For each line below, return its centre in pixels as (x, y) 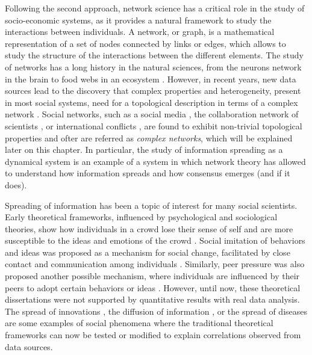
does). (16, 184)
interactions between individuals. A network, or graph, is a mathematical (140, 32)
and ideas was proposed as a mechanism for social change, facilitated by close (148, 252)
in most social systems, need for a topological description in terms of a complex (151, 102)
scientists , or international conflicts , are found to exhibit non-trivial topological (154, 125)
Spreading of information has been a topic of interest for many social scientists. (151, 205)
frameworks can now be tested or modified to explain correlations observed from (153, 335)
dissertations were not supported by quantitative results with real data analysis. (152, 299)
